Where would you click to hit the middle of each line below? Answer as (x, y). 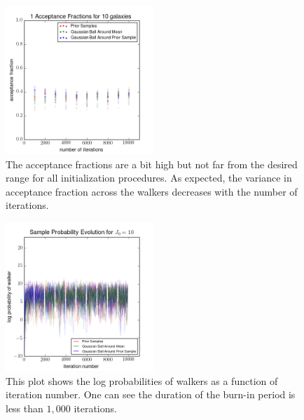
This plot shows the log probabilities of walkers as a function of (142, 380)
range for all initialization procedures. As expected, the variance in (149, 178)
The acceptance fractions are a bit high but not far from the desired (152, 164)
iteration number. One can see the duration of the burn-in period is (151, 394)
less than (25, 408)
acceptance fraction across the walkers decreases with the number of (152, 191)
